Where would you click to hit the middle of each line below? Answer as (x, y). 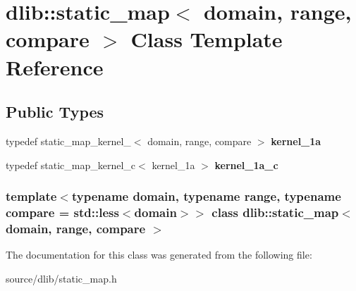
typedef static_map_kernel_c (71, 165)
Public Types (55, 112)
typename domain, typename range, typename (206, 196)
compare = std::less (62, 212)
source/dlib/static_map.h (61, 278)
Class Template (207, 39)
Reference (55, 67)
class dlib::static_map (275, 212)
